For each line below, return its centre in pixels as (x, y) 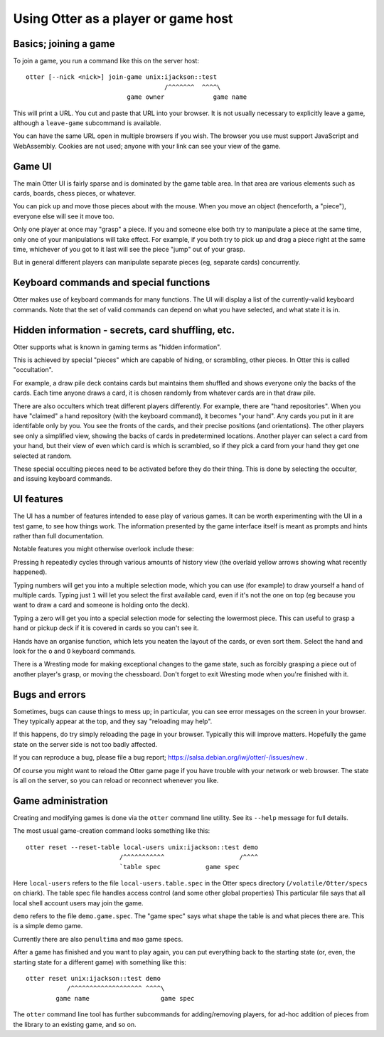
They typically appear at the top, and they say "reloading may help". (113, 721)
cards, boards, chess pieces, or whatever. (75, 193)
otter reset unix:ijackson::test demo (94, 978)
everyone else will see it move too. (64, 216)
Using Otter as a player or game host (123, 18)
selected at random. (43, 456)
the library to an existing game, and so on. (75, 1024)
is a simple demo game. (48, 926)
